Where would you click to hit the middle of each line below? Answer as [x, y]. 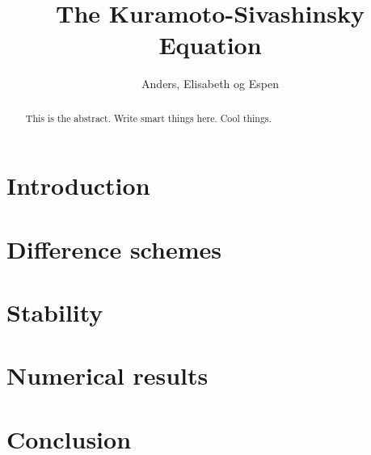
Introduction [78, 185]
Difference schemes [114, 249]
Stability [55, 312]
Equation [210, 45]
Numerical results [108, 375]
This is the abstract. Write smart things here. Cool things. [148, 118]
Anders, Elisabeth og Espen [210, 84]
